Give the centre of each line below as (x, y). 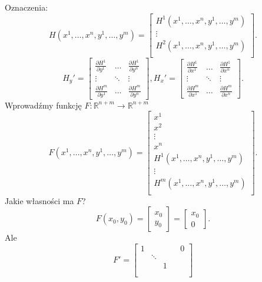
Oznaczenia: (26, 7)
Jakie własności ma (39, 200)
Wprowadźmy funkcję (43, 105)
